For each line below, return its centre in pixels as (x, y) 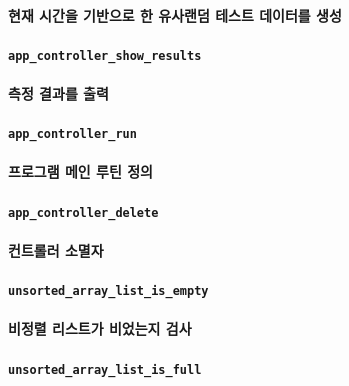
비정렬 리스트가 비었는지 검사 (100, 328)
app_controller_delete (83, 212)
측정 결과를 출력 (58, 93)
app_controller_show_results (105, 55)
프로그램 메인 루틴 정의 (80, 171)
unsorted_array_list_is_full (105, 369)
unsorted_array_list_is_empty (108, 291)
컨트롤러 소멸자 (56, 249)
